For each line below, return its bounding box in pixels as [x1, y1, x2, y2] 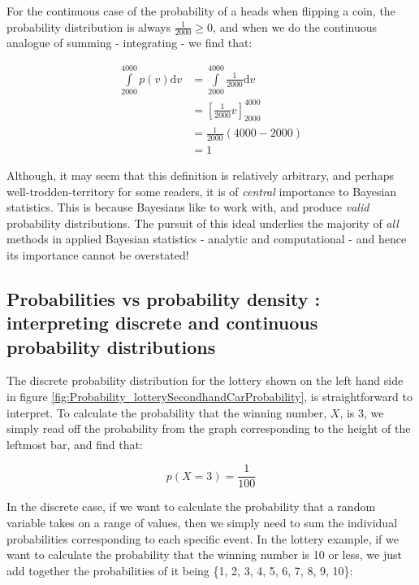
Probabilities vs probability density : [6, 286, 321, 311]
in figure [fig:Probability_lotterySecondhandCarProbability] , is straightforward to [6, 388, 413, 405]
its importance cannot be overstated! [6, 246, 189, 263]
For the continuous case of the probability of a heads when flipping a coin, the [6, 2, 395, 19]
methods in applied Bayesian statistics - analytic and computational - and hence [6, 230, 407, 247]
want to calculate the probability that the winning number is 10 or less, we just [6, 546, 402, 563]
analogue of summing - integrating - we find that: [6, 34, 253, 51]
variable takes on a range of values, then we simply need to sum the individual [6, 514, 398, 531]
